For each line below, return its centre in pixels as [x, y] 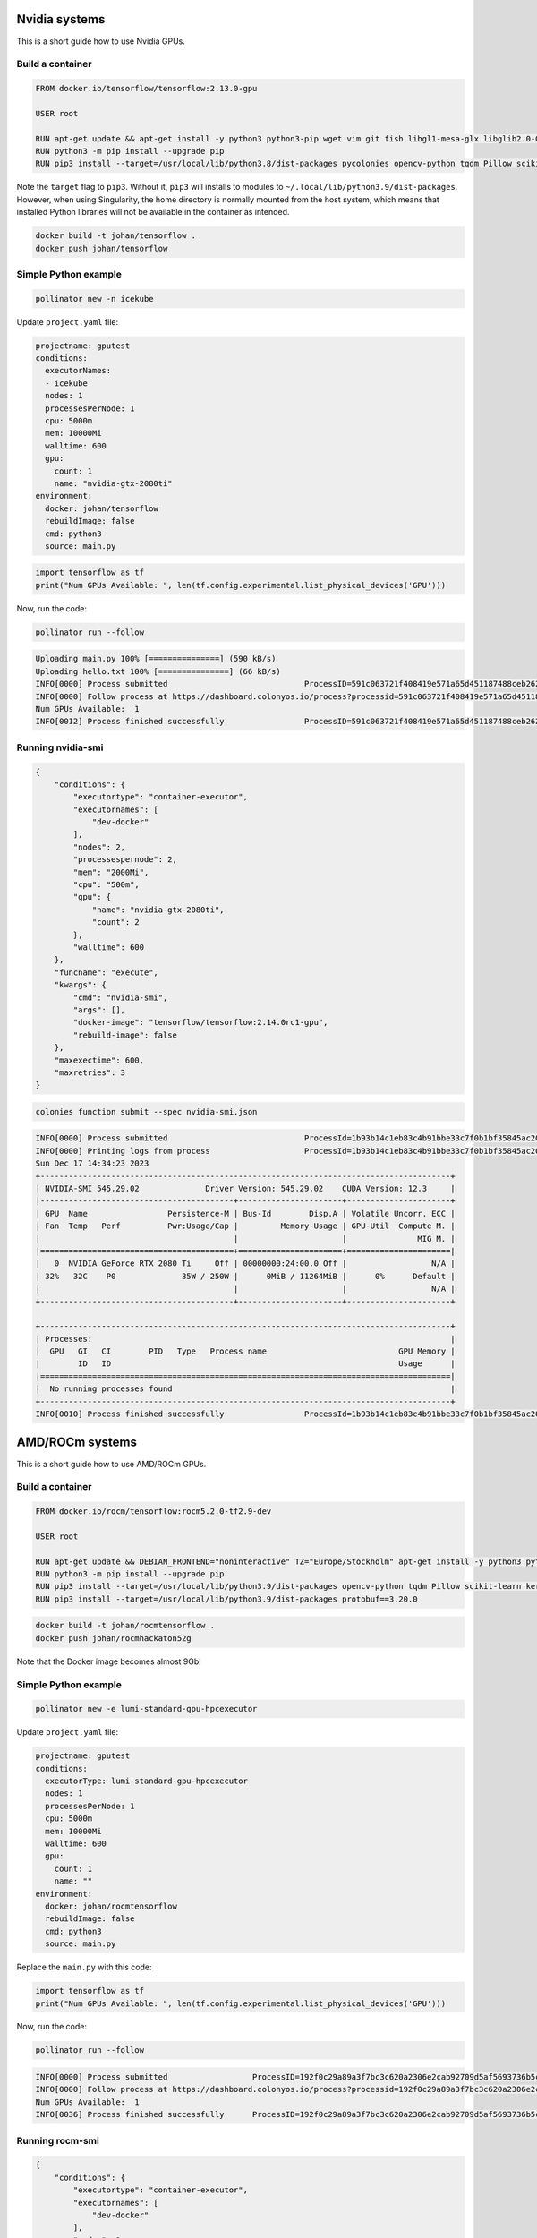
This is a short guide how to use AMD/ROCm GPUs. [111, 1464]
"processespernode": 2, [125, 860]
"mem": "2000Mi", [111, 872]
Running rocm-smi [58, 2140]
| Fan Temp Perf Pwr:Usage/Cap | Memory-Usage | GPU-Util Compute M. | [245, 1226]
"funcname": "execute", [106, 972]
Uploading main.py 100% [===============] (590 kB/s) [156, 659]
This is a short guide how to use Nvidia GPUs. [101, 41]
